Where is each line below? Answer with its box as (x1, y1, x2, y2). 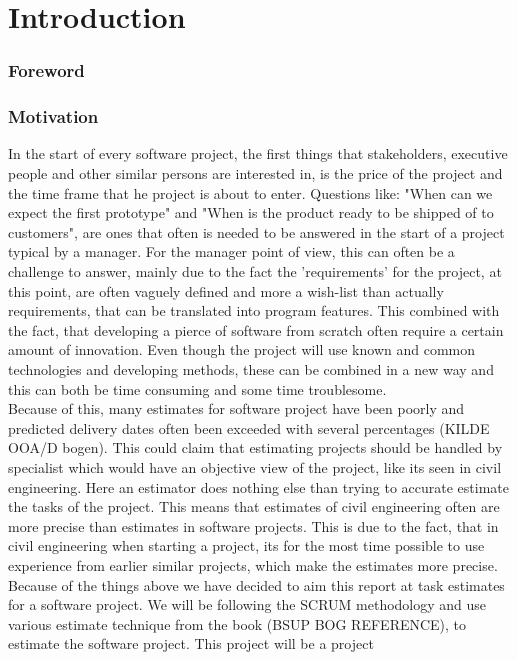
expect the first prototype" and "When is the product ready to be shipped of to (8, 202, 494, 223)
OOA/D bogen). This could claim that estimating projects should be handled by (8, 437, 503, 458)
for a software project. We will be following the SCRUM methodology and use (8, 594, 487, 615)
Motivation (8, 104, 99, 129)
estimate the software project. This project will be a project (8, 633, 374, 654)
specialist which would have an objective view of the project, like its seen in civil (8, 456, 502, 477)
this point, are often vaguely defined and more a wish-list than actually (8, 280, 444, 301)
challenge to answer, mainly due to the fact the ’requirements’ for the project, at (8, 261, 502, 281)
